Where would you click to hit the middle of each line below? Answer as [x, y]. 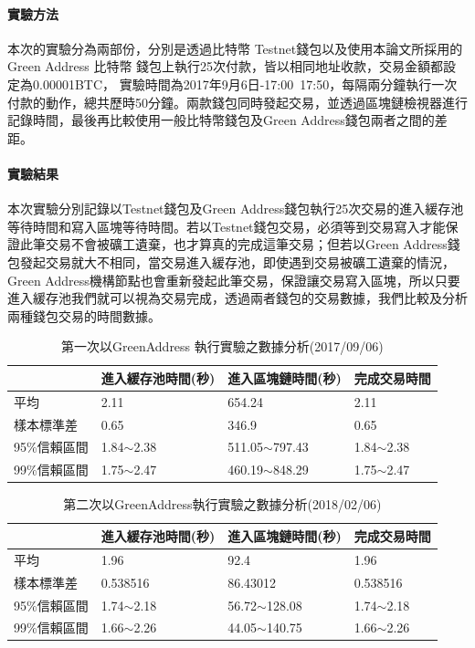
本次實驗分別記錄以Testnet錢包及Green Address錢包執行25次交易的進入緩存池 [236, 209]
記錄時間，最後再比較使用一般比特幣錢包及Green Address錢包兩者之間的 [221, 120]
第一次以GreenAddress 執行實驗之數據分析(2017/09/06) [222, 346]
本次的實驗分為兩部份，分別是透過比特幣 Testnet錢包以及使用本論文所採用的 [235, 48]
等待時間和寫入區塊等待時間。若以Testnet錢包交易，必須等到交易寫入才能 [227, 226]
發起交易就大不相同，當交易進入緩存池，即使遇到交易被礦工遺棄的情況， [237, 261]
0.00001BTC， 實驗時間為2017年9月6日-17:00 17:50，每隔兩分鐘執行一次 [245, 84]
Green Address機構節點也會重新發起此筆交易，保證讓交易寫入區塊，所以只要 [234, 280]
